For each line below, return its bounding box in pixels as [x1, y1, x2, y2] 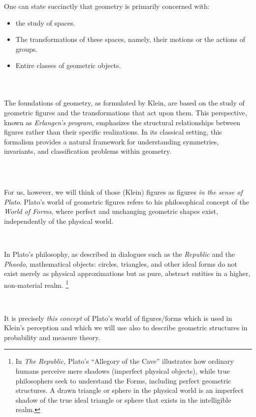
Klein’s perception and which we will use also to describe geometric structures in [4, 322, 248, 333]
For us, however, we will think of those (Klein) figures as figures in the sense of [4, 187, 243, 197]
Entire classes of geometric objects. [15, 60, 121, 70]
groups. [15, 43, 38, 54]
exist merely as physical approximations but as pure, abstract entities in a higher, [4, 268, 251, 278]
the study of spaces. [15, 17, 75, 28]
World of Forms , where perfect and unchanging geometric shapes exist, [4, 206, 218, 216]
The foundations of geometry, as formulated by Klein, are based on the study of [4, 98, 245, 108]
